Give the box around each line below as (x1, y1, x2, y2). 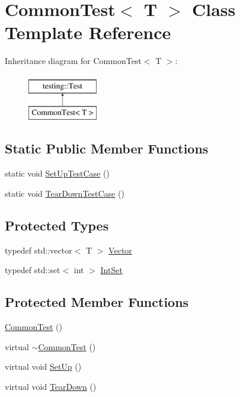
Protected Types (5, 216, 109, 234)
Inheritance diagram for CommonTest (5, 55, 142, 67)
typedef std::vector (5, 244, 72, 256)
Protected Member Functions (5, 293, 189, 311)
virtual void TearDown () (5, 380, 97, 392)
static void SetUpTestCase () (5, 167, 110, 180)
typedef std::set (5, 264, 60, 276)
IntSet (100, 264, 123, 276)
